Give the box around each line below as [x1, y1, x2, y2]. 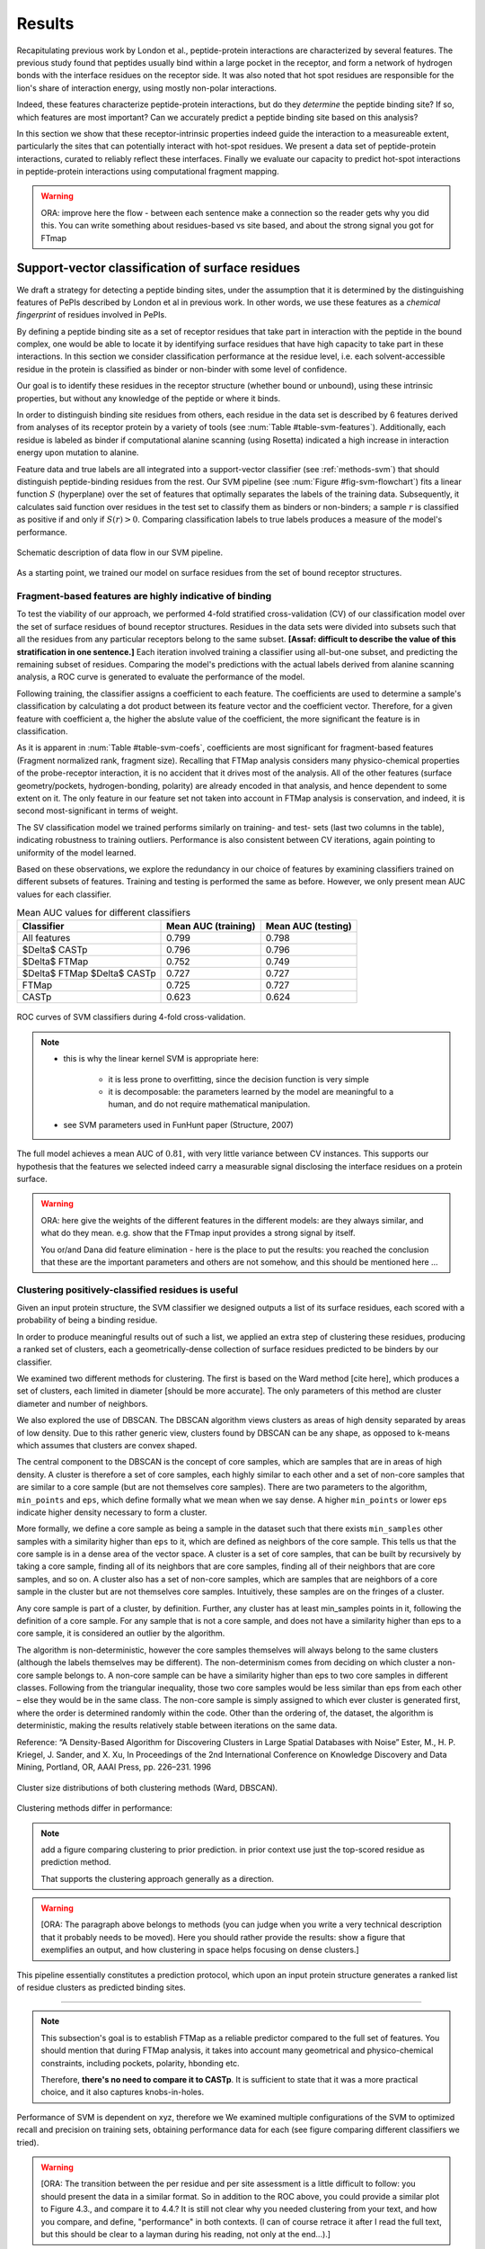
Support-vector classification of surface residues [16, 261, 301, 276]
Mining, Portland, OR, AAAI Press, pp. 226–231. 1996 [16, 1761, 212, 1772]
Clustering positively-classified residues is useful [16, 1283, 238, 1295]
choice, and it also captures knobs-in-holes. [40, 2087, 205, 2098]
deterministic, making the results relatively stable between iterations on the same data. [16, 1720, 338, 1731]
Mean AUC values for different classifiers [16, 907, 191, 919]
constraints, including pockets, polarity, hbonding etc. [40, 2057, 240, 2068]
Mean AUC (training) [166, 920, 256, 933]
